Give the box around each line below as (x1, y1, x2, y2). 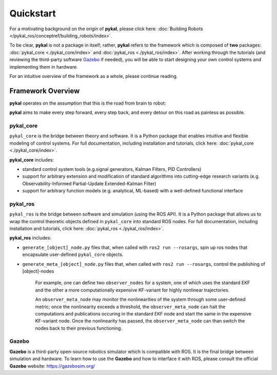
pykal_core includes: (9, 156, 54, 163)
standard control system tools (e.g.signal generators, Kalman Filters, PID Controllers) (22, 166, 202, 172)
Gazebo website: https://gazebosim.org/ (9, 363, 95, 369)
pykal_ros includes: (9, 235, 51, 241)
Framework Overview (9, 86, 80, 95)
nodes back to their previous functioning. (35, 325, 123, 331)
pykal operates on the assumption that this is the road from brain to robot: (9, 100, 166, 106)
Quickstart (9, 8, 56, 19)
